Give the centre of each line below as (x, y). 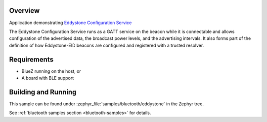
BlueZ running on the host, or (51, 71)
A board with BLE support (48, 78)
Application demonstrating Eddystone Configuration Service (70, 23)
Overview (24, 11)
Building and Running (43, 92)
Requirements (31, 59)
